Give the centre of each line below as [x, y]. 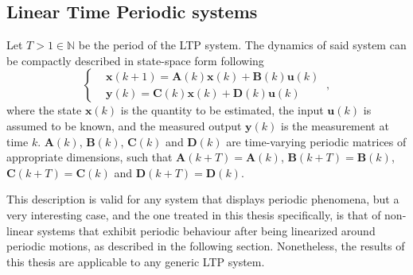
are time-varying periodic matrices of [316, 141]
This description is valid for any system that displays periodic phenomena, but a [203, 199]
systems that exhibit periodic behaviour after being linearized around [206, 230]
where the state [44, 110]
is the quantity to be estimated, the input [222, 110]
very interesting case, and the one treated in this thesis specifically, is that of [194, 214]
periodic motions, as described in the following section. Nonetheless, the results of [206, 246]
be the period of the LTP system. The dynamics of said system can [242, 45]
